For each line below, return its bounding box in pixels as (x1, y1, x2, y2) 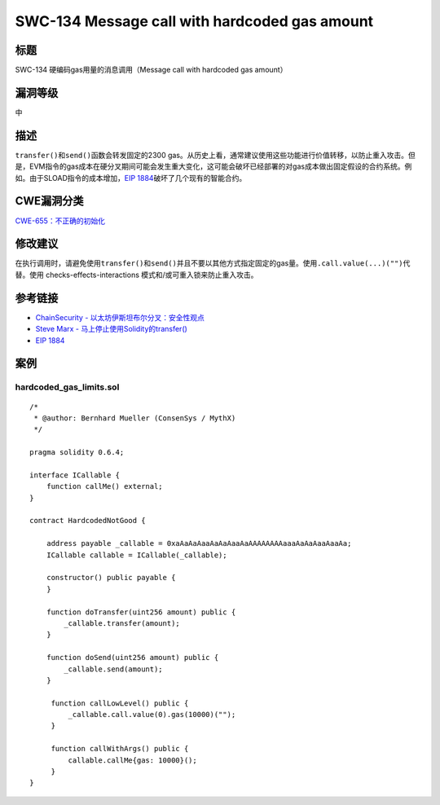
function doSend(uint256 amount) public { (46, 653, 219, 662)
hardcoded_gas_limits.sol (15, 381, 120, 393)
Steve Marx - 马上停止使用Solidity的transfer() (35, 324, 187, 334)
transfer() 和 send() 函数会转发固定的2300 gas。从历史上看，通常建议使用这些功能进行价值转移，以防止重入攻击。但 (15, 150, 416, 160)
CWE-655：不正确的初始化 (15, 216, 106, 226)
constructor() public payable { (46, 573, 176, 583)
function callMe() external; (46, 482, 163, 491)
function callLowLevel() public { (51, 698, 189, 708)
